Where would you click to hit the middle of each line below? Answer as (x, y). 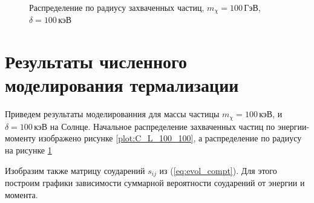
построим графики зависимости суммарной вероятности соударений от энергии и (155, 183)
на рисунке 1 (28, 150)
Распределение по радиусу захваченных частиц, (117, 7)
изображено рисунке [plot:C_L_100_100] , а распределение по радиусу (170, 138)
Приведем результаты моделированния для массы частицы (112, 114)
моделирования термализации (122, 85)
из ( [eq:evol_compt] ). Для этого (218, 170)
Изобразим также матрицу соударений (75, 170)
